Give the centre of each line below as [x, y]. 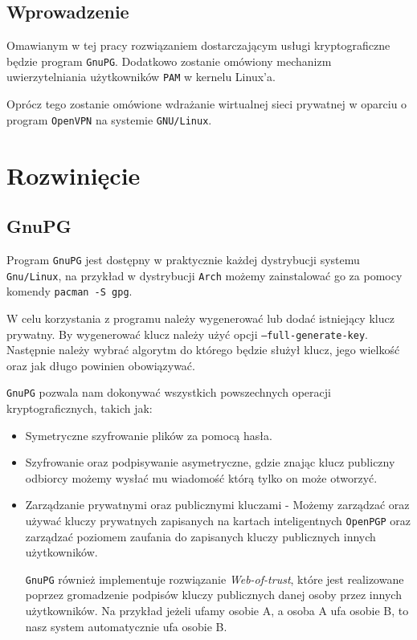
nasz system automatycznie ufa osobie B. [126, 626]
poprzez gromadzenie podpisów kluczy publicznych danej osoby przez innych [213, 595]
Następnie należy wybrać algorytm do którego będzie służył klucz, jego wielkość [203, 350]
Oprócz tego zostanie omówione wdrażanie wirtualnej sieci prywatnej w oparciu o [207, 104]
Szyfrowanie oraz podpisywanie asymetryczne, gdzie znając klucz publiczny [210, 462]
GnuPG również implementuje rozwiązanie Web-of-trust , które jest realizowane [215, 579]
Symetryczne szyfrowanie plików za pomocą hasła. [149, 435]
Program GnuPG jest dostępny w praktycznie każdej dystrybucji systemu [183, 259]
